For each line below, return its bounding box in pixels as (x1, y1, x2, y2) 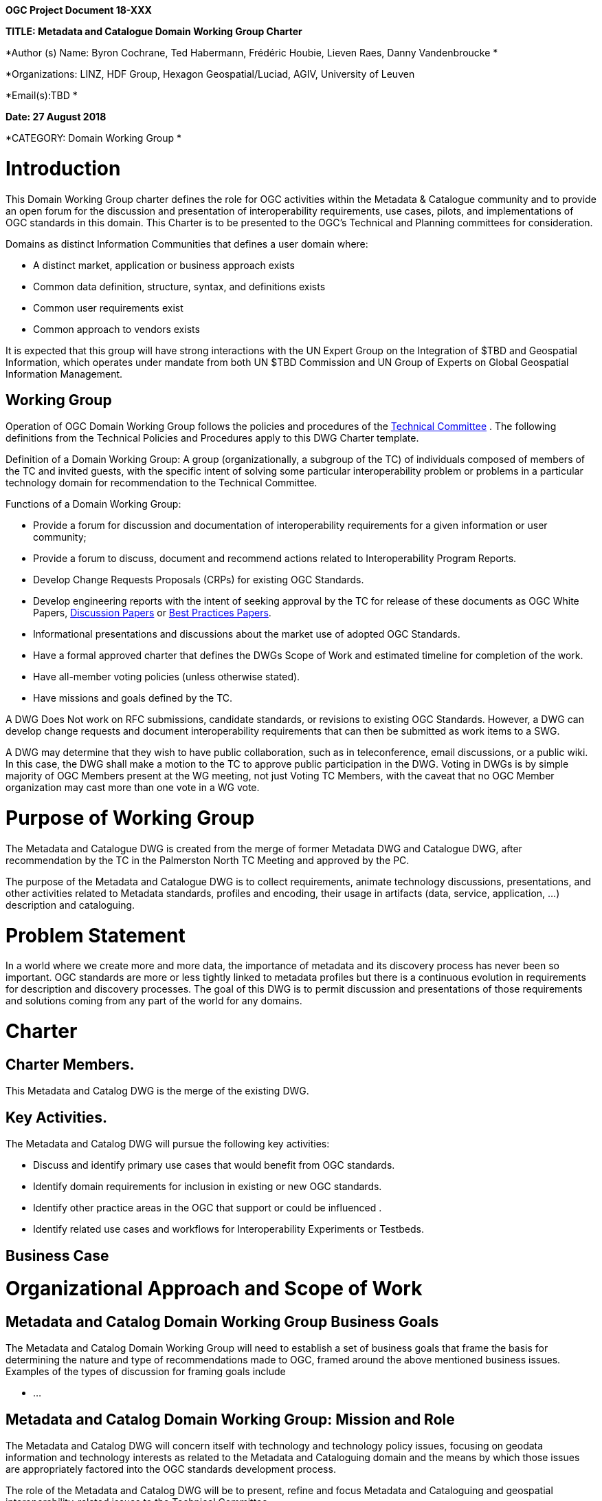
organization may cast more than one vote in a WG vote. (5, 781, 260, 794)
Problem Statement (5, 923, 186, 947)
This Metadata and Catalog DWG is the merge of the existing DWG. (5, 1085, 309, 1097)
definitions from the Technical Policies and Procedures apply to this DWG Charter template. (5, 432, 419, 444)
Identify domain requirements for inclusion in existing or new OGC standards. (33, 1180, 382, 1193)
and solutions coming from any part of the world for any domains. (5, 995, 302, 1007)
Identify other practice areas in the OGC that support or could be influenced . (33, 1202, 382, 1214)
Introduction (5, 156, 121, 180)
